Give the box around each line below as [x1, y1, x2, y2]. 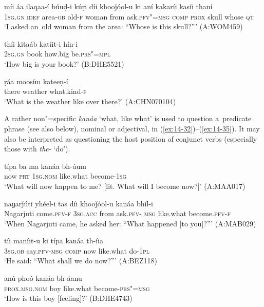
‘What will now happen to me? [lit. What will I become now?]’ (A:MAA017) [4, 180, 246, 191]
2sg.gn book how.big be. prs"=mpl [4, 48, 111, 59]
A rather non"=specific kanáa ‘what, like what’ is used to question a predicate [4, 113, 252, 124]
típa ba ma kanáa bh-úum [4, 160, 86, 171]
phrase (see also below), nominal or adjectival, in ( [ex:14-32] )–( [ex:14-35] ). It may [4, 123, 260, 133]
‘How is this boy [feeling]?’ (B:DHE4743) [4, 293, 133, 303]
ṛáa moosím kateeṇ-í [4, 75, 68, 86]
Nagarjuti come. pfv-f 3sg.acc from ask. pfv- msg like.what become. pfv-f [4, 208, 231, 219]
